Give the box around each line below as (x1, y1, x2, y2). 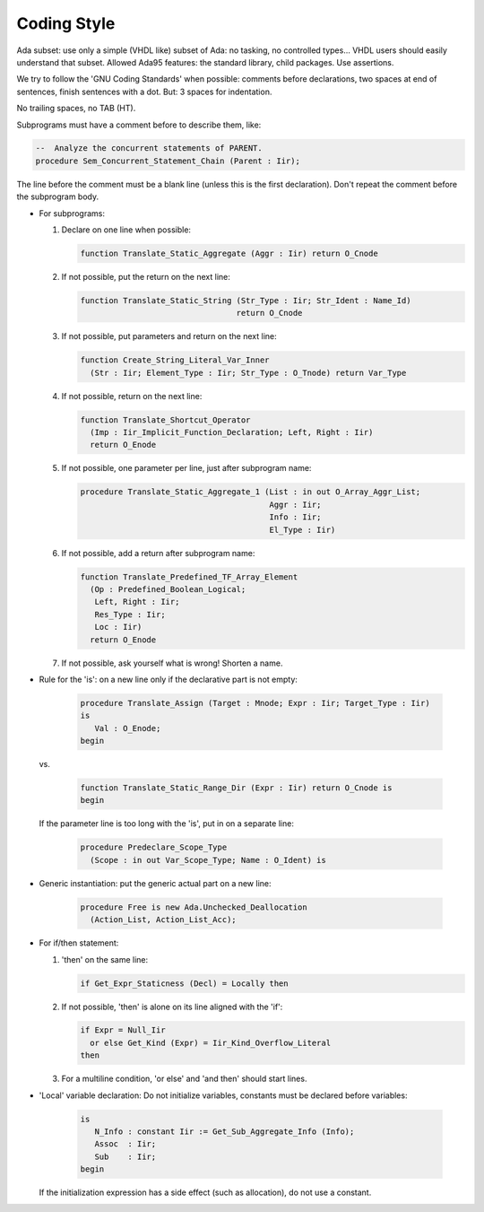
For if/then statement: (39, 937, 119, 948)
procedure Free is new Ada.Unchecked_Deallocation (80, 902, 308, 912)
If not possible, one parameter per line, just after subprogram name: (61, 463, 312, 474)
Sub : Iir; (94, 1151, 157, 1162)
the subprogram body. (16, 191, 99, 202)
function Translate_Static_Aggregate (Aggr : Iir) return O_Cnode (80, 249, 378, 259)
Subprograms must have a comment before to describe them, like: (16, 119, 262, 130)
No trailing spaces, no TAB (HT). (16, 103, 136, 114)
